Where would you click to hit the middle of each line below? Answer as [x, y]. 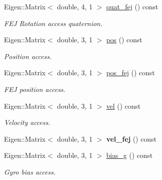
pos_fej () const [131, 73]
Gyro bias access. [30, 171]
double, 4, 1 [75, 6]
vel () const [123, 105]
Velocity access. [27, 122]
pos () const [124, 40]
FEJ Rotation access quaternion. [53, 23]
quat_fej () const [132, 6]
